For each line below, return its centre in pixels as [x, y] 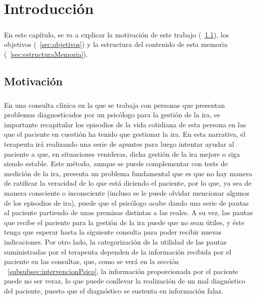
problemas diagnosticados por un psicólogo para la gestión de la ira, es [112, 115]
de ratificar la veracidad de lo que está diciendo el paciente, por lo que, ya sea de [128, 183]
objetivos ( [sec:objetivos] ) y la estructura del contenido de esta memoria [116, 44]
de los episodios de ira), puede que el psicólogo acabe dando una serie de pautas [126, 202]
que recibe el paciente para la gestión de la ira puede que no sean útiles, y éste [124, 222]
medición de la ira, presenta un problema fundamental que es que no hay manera [128, 173]
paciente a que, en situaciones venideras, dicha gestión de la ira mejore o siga [122, 153]
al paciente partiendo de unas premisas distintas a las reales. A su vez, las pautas [128, 212]
